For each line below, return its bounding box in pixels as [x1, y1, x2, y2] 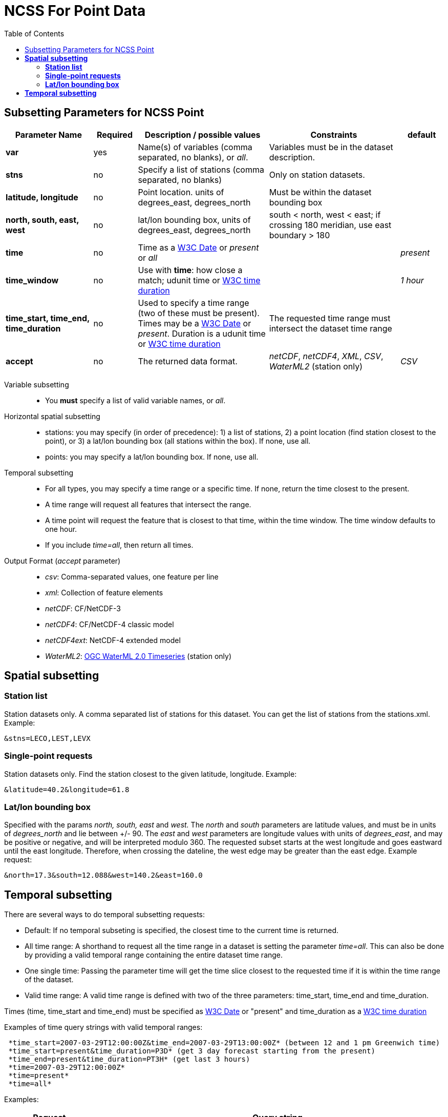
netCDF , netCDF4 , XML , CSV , [269, 350, 383, 361]
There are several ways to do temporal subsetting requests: [4, 910, 205, 919]
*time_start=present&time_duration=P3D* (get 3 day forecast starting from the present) [8, 1047, 375, 1056]
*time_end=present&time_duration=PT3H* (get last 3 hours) [8, 1055, 250, 1064]
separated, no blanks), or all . [138, 152, 248, 162]
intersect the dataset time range [269, 323, 392, 334]
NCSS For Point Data [4, 2, 146, 19]
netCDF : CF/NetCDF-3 [45, 604, 121, 613]
